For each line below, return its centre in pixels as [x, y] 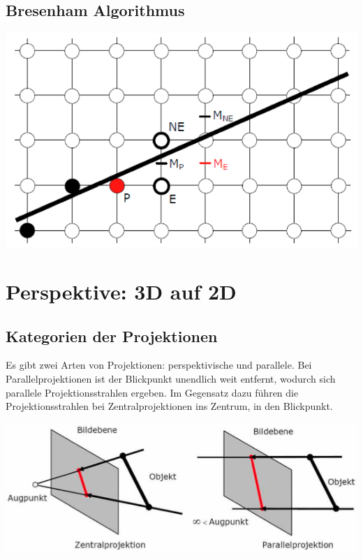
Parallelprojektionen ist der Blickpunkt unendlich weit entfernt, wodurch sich [171, 378]
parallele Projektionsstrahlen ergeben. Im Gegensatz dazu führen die [152, 392]
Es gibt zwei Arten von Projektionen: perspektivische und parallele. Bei [159, 365]
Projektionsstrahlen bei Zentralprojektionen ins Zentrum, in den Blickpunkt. [169, 406]
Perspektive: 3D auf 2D [121, 292]
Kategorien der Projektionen [112, 336]
